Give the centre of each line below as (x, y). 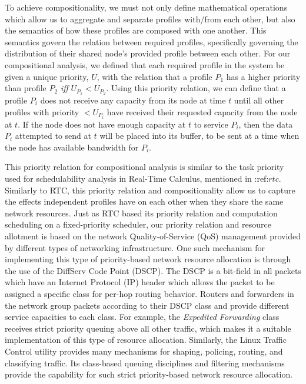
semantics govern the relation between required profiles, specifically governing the (152, 41)
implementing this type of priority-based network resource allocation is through (148, 259)
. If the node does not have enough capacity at (102, 124)
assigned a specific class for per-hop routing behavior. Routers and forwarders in (149, 294)
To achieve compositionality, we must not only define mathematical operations (146, 7)
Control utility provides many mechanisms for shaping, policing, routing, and (144, 351)
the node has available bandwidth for (72, 147)
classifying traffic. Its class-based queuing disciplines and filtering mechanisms (145, 363)
